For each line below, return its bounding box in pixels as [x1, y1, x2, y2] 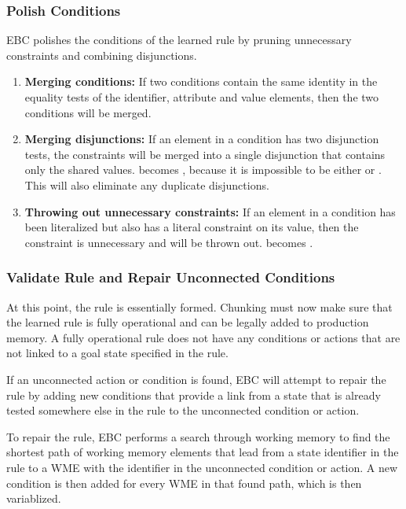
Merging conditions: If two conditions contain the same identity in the [24, 73, 378, 90]
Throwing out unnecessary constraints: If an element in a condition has [24, 203, 396, 219]
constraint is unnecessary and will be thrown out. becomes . [24, 234, 313, 250]
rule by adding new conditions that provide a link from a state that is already [6, 386, 381, 403]
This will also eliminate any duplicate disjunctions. [24, 176, 269, 193]
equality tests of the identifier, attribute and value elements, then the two [24, 89, 379, 105]
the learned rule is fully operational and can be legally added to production [6, 314, 369, 330]
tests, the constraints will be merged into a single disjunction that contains [24, 146, 386, 162]
